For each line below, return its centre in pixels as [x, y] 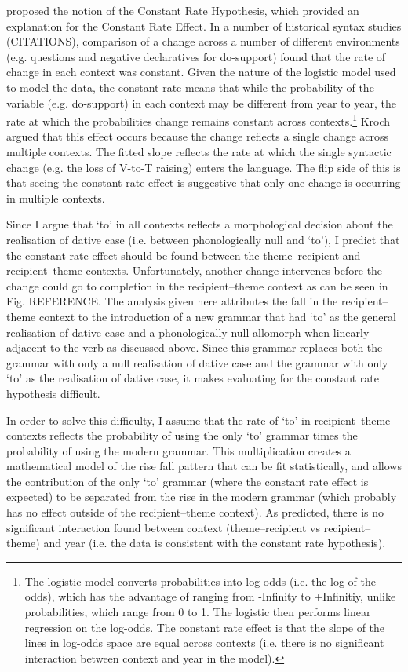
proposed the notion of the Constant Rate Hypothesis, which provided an [183, 10]
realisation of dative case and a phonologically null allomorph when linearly [188, 332]
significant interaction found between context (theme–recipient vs [164, 527]
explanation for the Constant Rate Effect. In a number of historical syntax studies [204, 26]
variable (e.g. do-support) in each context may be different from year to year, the [201, 102]
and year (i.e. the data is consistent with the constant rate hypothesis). [215, 543]
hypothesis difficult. [53, 393]
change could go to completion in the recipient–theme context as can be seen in [197, 285]
